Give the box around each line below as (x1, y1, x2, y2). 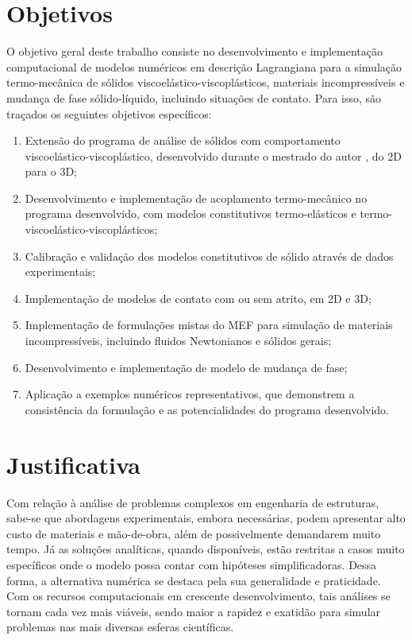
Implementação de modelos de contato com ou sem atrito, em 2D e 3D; (25, 289, 372, 306)
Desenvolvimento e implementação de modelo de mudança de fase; (25, 359, 348, 375)
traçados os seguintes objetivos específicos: (6, 105, 212, 122)
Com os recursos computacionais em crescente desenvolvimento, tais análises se (6, 588, 391, 604)
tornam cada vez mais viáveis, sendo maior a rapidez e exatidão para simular (6, 603, 381, 619)
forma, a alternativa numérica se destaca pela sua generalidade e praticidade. (6, 572, 381, 588)
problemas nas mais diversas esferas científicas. (6, 619, 234, 635)
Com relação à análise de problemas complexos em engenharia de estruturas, (6, 494, 379, 510)
